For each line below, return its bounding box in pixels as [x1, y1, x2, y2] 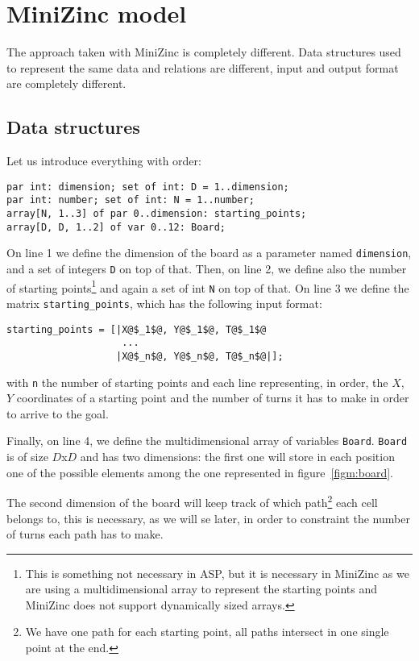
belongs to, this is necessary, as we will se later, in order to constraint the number [6, 509, 410, 526]
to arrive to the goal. [6, 405, 109, 422]
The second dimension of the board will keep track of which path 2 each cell [6, 492, 378, 510]
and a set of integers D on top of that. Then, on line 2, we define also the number [6, 260, 407, 276]
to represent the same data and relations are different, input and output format [6, 59, 399, 76]
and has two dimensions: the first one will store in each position [80, 448, 395, 465]
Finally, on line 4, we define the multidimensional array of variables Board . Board [6, 432, 408, 449]
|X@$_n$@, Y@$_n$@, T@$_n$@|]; [116, 350, 284, 362]
